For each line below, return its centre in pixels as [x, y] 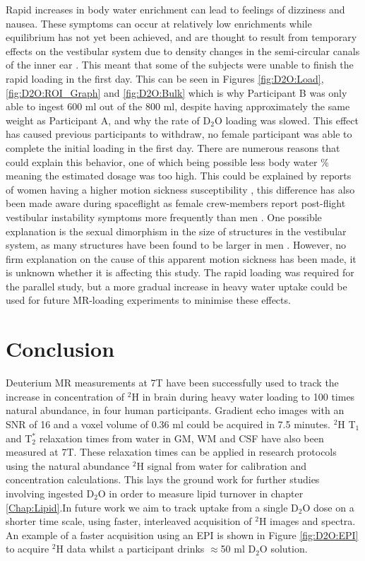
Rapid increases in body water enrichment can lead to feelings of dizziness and [175, 9]
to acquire [28, 549]
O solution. [283, 549]
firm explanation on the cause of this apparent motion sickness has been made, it [181, 258]
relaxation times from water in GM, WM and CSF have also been [181, 438]
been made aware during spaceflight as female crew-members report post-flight [176, 203]
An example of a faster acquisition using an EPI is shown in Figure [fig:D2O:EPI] [182, 535]
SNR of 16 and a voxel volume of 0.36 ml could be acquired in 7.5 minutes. [168, 424]
